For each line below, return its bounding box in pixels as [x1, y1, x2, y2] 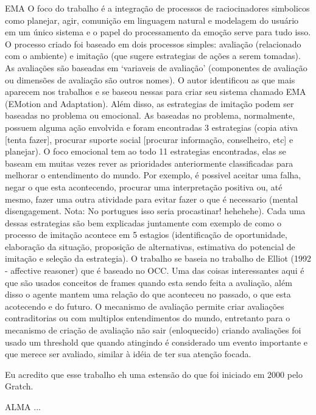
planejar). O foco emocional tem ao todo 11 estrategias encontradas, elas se [5, 145, 286, 158]
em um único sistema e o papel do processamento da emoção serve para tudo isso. [5, 26, 311, 38]
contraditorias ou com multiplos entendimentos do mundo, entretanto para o [5, 312, 290, 324]
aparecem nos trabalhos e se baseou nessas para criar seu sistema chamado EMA [5, 85, 306, 98]
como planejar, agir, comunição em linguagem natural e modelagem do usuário [5, 13, 299, 26]
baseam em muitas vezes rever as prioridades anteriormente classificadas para [5, 156, 293, 169]
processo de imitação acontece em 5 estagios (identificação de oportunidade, [5, 228, 287, 241]
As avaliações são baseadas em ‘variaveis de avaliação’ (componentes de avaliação [5, 61, 307, 74]
